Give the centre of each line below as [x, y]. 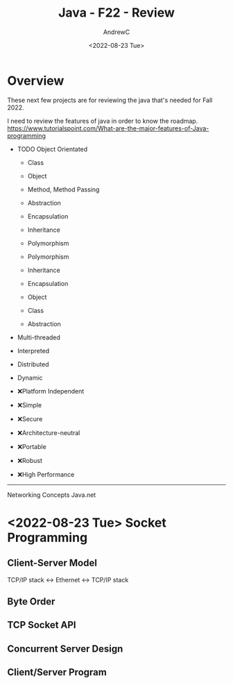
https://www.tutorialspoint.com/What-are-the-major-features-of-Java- [108, 128]
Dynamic [30, 378]
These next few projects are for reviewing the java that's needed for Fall [110, 100]
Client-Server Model [52, 563]
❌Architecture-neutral [49, 432]
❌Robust [30, 460]
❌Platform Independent [51, 391]
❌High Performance [46, 474]
